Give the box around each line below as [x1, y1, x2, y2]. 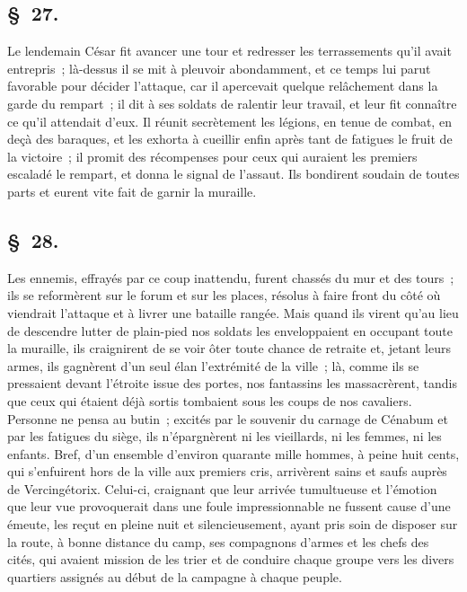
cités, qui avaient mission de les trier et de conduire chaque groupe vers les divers [7, 550, 454, 569]
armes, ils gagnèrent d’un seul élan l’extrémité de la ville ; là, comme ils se [7, 356, 419, 375]
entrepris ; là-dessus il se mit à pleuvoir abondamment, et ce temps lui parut [7, 58, 431, 77]
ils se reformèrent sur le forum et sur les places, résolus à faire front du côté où [7, 286, 441, 305]
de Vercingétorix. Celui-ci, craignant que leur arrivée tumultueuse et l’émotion [7, 479, 437, 498]
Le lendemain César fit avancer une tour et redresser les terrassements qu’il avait [7, 41, 452, 60]
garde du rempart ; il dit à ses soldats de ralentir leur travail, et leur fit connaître [7, 93, 457, 112]
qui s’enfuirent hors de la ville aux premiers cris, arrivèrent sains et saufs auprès [7, 462, 447, 481]
